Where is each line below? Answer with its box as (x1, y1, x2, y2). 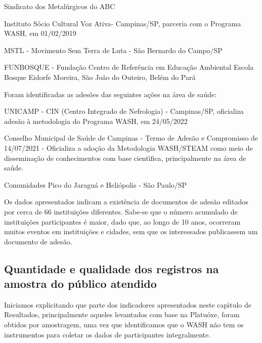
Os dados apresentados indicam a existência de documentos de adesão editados (4, 196, 248, 207)
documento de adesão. (4, 236, 72, 246)
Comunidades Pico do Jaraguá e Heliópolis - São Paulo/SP (4, 179, 187, 190)
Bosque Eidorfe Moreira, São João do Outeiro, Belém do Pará (4, 71, 196, 82)
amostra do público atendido (4, 276, 157, 291)
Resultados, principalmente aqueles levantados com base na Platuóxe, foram (4, 309, 240, 320)
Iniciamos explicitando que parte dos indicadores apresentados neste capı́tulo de (4, 299, 252, 310)
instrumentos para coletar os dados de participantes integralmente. (4, 329, 211, 339)
